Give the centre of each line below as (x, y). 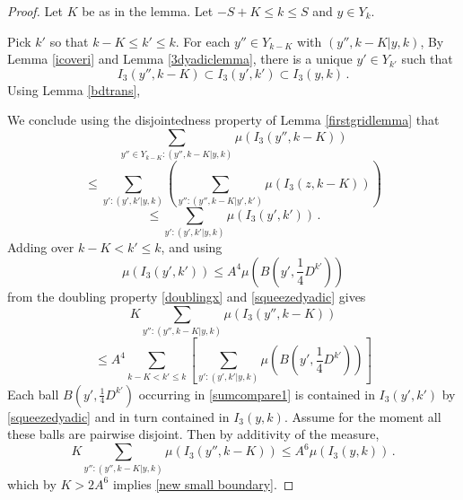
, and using (192, 247)
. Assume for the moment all (363, 416)
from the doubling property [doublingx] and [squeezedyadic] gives (187, 296)
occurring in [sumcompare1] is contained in (257, 394)
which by (32, 483)
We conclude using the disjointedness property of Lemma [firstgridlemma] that (223, 120)
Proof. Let (35, 11)
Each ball (33, 394)
